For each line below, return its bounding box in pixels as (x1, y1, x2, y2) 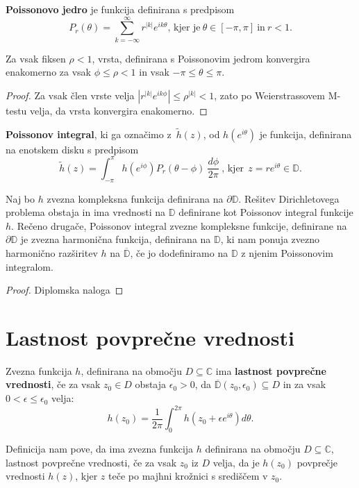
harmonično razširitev (6, 245, 98, 260)
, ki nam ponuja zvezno (220, 232, 320, 246)
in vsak (139, 65, 169, 79)
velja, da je (212, 455, 260, 469)
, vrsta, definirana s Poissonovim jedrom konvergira (92, 51, 310, 65)
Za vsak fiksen (6, 51, 66, 65)
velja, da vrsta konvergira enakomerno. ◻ (30, 103, 208, 117)
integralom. (6, 259, 53, 274)
